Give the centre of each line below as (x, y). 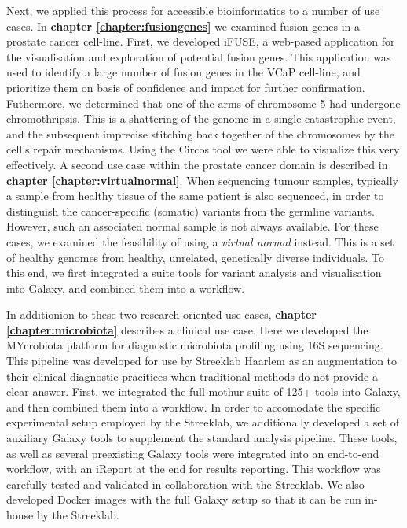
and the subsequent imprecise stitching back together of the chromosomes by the (201, 133)
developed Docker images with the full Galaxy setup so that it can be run (184, 499)
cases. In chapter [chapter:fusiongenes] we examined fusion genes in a (183, 26)
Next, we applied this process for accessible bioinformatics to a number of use (193, 10)
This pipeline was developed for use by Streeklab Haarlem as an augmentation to (202, 361)
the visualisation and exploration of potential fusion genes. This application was (199, 56)
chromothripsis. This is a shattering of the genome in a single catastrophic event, (201, 118)
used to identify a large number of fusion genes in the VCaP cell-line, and (183, 72)
